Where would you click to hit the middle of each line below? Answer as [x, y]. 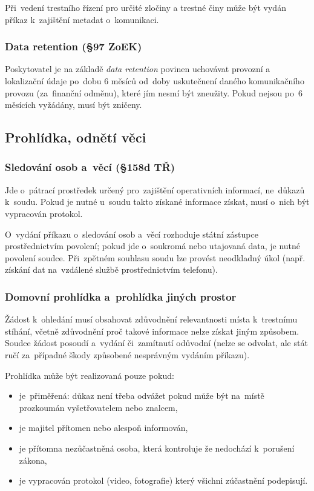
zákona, [33, 460]
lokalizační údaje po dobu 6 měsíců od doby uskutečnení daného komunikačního [155, 81]
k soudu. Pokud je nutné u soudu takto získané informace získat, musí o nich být [157, 202]
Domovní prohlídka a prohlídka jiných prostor [121, 296]
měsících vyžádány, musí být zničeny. [74, 105]
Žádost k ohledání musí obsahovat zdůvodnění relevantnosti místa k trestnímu [151, 319]
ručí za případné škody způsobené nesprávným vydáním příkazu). [127, 354]
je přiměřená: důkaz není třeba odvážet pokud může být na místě [142, 396]
